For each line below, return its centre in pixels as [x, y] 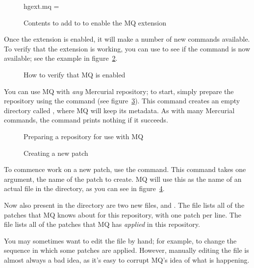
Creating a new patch [56, 153]
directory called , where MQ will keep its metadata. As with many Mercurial [119, 110]
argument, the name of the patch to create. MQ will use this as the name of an [123, 179]
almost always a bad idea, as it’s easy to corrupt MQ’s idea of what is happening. [127, 259]
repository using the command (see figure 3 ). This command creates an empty [122, 101]
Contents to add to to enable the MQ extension [95, 22]
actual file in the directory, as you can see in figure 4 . [84, 188]
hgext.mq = [41, 6]
